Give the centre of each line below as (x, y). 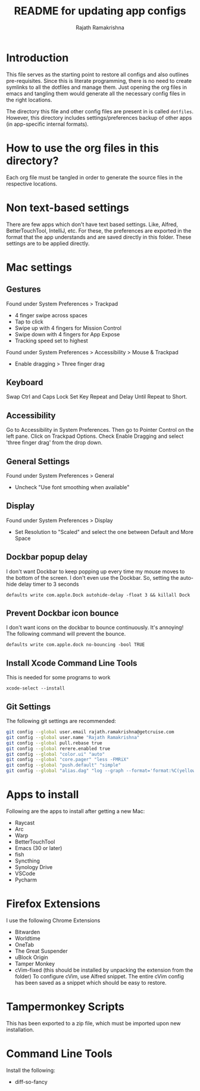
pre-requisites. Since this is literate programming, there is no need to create (99, 81)
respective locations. (32, 184)
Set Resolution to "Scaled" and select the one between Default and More (104, 531)
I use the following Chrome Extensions (53, 920)
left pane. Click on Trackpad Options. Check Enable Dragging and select (95, 436)
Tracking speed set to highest (51, 341)
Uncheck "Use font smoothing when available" (72, 487)
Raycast (24, 823)
